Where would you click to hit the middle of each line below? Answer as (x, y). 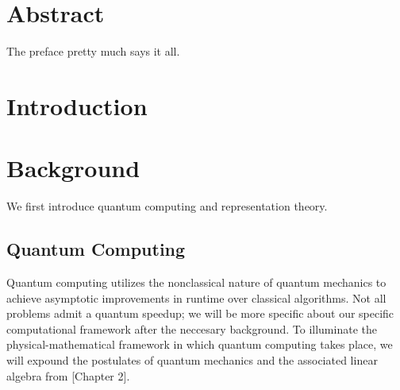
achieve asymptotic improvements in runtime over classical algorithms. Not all (196, 297)
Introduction (77, 105)
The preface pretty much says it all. (93, 51)
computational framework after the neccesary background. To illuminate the (192, 328)
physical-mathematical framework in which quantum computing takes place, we (200, 344)
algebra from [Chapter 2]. (68, 375)
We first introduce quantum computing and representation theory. (167, 206)
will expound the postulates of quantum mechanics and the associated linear (192, 359)
